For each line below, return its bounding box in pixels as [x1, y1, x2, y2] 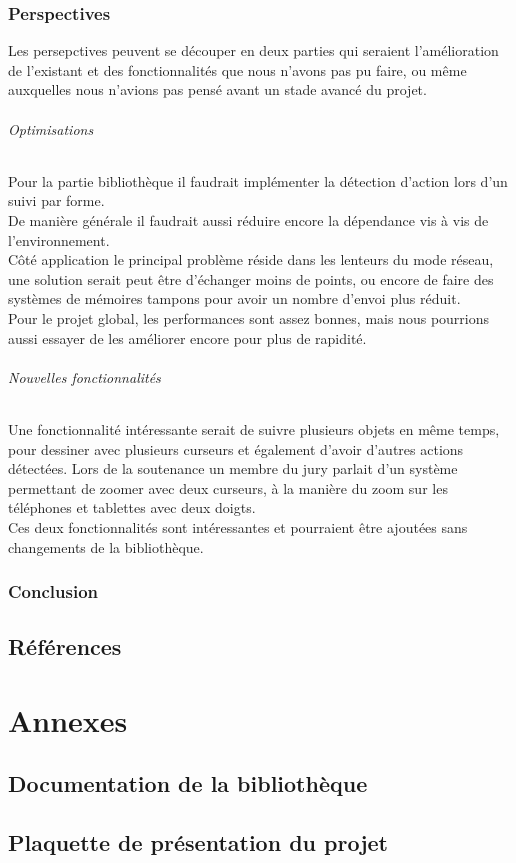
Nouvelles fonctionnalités [8, 366, 161, 387]
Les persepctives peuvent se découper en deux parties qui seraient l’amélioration [8, 40, 499, 61]
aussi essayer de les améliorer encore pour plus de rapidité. [8, 327, 367, 348]
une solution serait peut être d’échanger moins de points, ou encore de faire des [8, 268, 494, 289]
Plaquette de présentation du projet [8, 827, 388, 858]
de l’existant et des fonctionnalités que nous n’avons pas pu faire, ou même [8, 59, 467, 80]
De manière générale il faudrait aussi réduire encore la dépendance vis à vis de [8, 209, 489, 230]
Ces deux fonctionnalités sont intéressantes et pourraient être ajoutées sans [8, 516, 468, 537]
